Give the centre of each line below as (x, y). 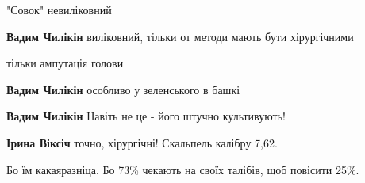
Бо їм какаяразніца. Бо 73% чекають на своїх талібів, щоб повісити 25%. (183, 169)
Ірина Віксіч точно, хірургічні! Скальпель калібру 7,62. (142, 142)
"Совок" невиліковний (59, 10)
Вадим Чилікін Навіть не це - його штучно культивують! (146, 116)
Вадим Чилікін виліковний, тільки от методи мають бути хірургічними (180, 36)
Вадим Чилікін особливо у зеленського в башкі (123, 89)
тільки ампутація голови (65, 63)
